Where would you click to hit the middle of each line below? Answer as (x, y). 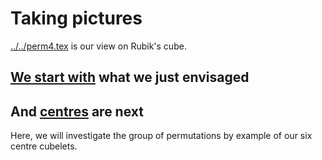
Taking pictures (76, 18)
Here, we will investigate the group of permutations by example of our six (161, 136)
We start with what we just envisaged (130, 77)
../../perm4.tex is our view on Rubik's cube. (98, 46)
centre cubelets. (44, 146)
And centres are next (77, 111)
